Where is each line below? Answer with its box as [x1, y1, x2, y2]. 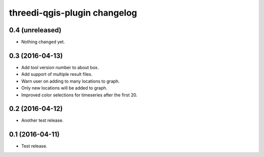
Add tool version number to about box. [21, 64, 99, 70]
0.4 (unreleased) [9, 26, 62, 34]
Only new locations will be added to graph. [21, 85, 108, 91]
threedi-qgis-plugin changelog [9, 7, 137, 18]
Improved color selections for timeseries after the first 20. [21, 92, 138, 98]
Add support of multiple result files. [21, 71, 93, 77]
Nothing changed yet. [21, 39, 66, 45]
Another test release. [21, 117, 64, 123]
